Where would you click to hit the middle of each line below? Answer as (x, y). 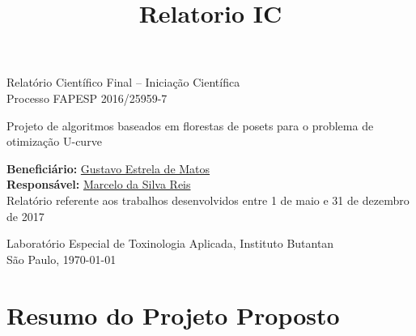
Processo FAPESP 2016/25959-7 (87, 98)
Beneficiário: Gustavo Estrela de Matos (108, 168)
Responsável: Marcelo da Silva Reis (99, 184)
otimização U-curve (54, 141)
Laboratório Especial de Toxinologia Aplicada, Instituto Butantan (170, 243)
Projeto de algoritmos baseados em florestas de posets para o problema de (190, 125)
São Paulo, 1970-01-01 (62, 259)
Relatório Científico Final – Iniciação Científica (123, 82)
